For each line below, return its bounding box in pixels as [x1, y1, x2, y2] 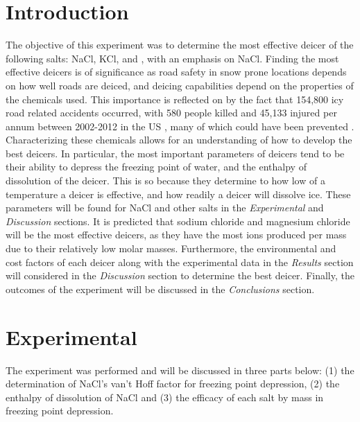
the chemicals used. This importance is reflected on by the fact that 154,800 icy [6, 91, 344, 106]
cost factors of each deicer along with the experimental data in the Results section [6, 254, 354, 269]
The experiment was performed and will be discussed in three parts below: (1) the [6, 362, 354, 377]
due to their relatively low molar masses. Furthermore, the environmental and [6, 241, 336, 256]
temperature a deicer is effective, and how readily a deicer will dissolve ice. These [6, 186, 351, 201]
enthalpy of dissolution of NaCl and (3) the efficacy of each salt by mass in [6, 389, 324, 404]
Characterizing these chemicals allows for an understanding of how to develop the [6, 132, 352, 147]
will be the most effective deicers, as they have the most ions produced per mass [6, 227, 347, 242]
